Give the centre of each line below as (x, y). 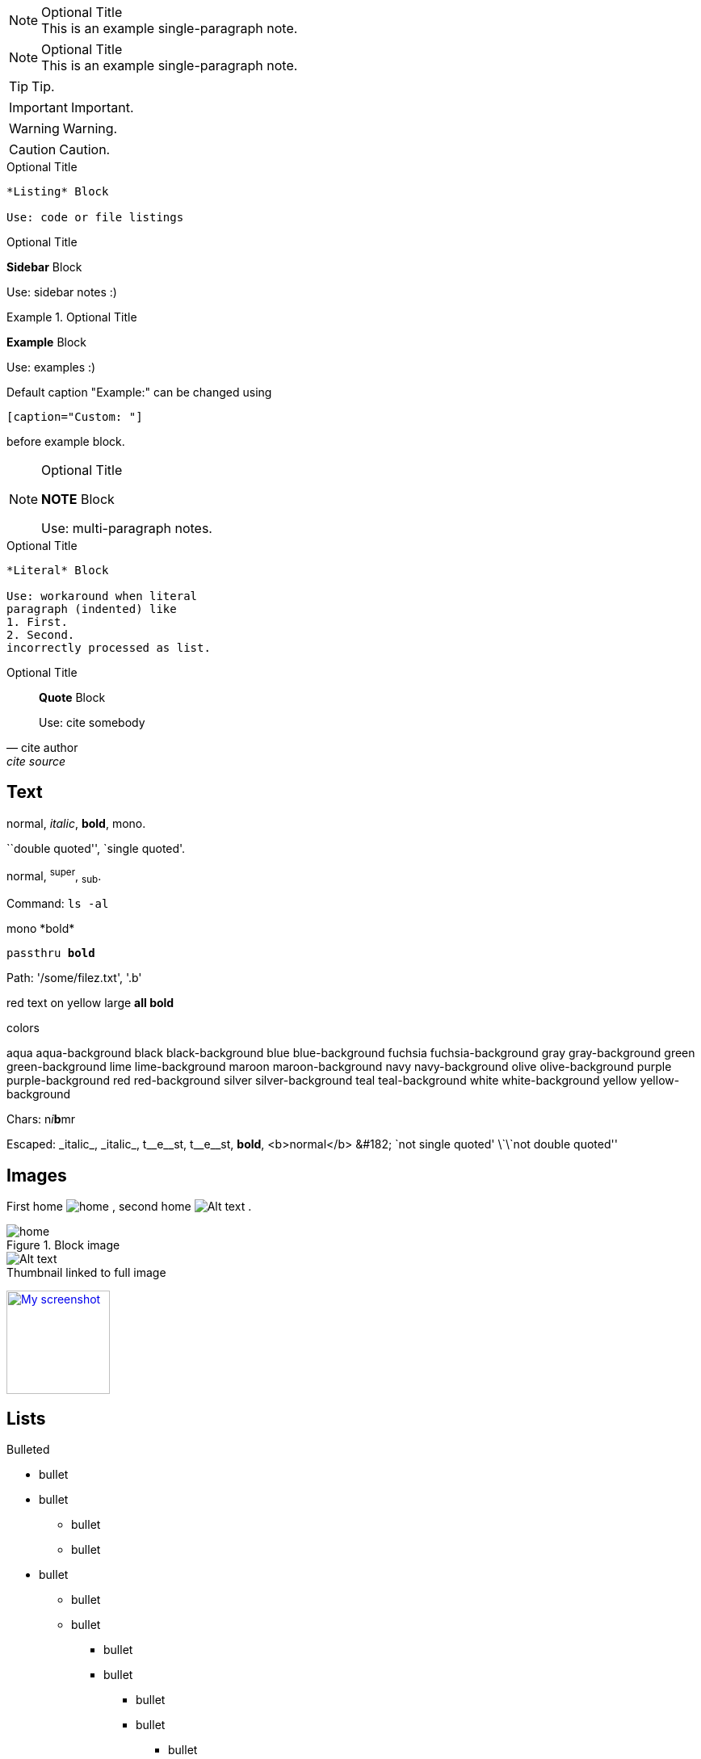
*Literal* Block (58, 570)
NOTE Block (78, 499)
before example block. (66, 441)
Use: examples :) (51, 367)
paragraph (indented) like (92, 609)
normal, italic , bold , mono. (76, 823)
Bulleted (28, 1449)
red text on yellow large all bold (90, 1003)
